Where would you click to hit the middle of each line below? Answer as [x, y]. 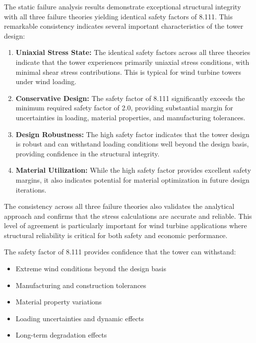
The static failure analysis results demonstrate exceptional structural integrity [123, 6]
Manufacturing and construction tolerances [81, 285]
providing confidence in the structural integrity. [88, 153]
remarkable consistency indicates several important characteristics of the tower [124, 26]
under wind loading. [46, 81]
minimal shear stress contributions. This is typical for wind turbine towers [128, 72]
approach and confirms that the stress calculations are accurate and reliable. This [128, 216]
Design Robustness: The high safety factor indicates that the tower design [132, 134]
